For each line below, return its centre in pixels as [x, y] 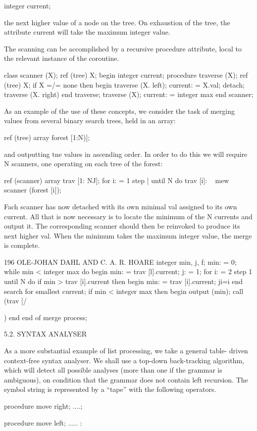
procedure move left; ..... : [43, 422]
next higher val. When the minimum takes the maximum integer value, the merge [128, 235]
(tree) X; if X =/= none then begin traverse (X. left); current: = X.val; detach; [124, 84]
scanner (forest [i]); [33, 190]
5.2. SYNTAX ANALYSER [46, 334]
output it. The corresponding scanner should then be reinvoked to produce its [122, 226]
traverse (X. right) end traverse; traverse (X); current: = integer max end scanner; [129, 94]
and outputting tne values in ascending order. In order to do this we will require [126, 154]
